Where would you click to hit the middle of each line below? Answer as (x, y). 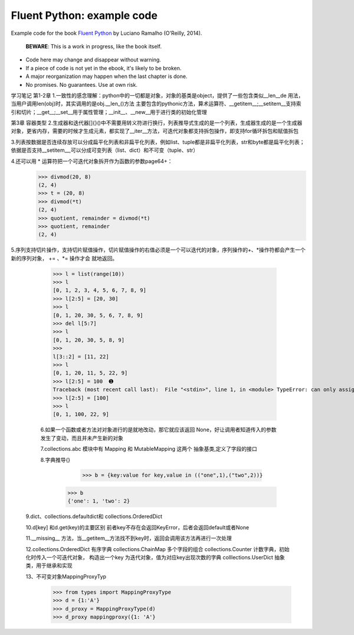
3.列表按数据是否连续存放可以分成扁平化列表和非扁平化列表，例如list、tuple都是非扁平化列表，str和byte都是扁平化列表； (158, 142)
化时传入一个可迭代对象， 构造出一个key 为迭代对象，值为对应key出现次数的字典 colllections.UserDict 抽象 (155, 557)
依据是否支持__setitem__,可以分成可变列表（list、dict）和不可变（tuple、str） (105, 150)
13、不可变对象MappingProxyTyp (66, 577)
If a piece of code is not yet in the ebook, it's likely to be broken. (104, 68)
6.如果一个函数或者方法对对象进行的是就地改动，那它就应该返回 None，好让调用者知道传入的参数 (158, 430)
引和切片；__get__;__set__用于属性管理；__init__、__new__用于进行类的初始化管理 (109, 112)
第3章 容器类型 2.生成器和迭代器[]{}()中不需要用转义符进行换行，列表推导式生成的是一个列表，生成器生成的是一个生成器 (157, 123)
